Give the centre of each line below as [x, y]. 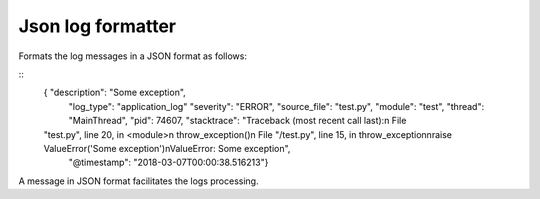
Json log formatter [97, 26]
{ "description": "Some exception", [115, 92]
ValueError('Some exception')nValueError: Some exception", [167, 148]
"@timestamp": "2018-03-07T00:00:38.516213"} [168, 162]
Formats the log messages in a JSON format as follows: [132, 56]
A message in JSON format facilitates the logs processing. [138, 181]
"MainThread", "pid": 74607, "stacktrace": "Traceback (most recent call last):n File [237, 121]
